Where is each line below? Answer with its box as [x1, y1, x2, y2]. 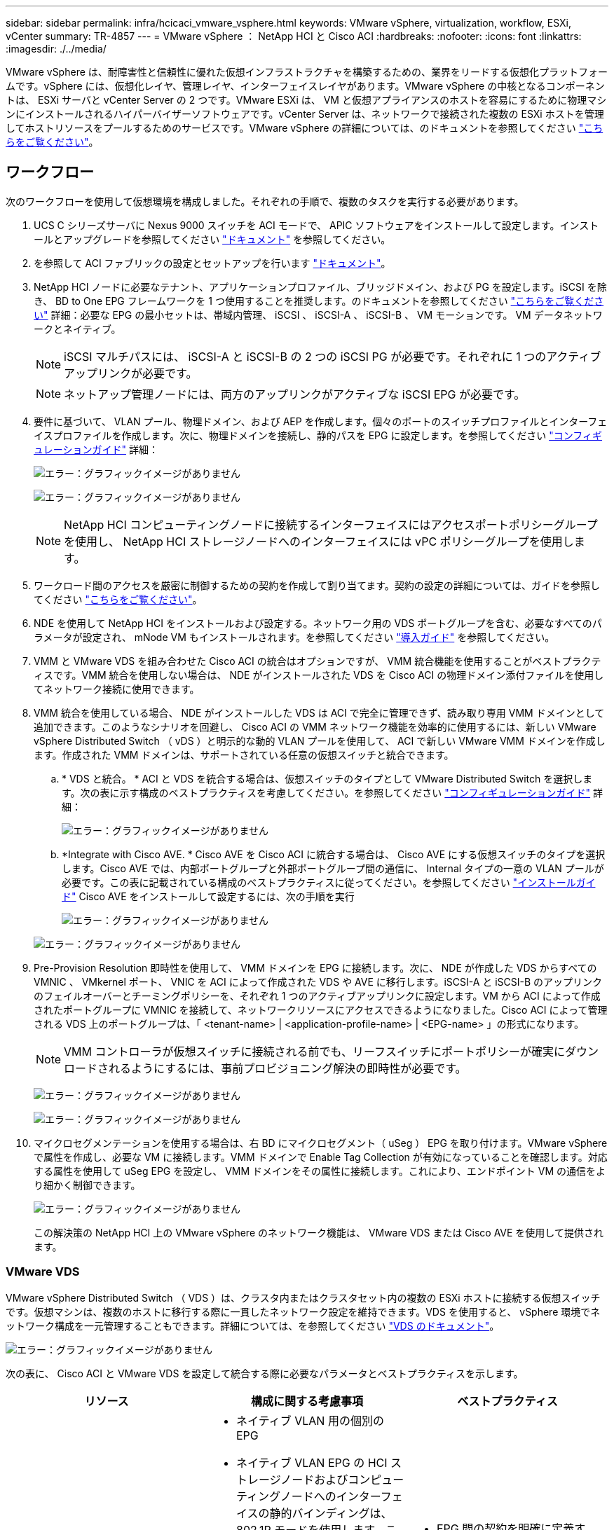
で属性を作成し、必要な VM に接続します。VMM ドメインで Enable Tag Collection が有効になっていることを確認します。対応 [34, 1150, 608, 1163]
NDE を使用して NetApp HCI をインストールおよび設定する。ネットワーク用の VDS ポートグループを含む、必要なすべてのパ [34, 616, 602, 629]
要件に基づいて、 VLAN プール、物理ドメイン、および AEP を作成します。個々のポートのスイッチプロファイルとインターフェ [34, 415, 608, 427]
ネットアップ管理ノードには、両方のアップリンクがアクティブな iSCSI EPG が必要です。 [64, 387, 526, 401]
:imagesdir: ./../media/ [6, 43, 107, 55]
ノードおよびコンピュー [280, 1472, 404, 1487]
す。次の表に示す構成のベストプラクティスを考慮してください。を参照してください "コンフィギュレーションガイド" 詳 [62, 786, 603, 799]
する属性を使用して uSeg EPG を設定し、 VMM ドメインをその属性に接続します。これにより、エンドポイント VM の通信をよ [34, 1164, 606, 1177]
